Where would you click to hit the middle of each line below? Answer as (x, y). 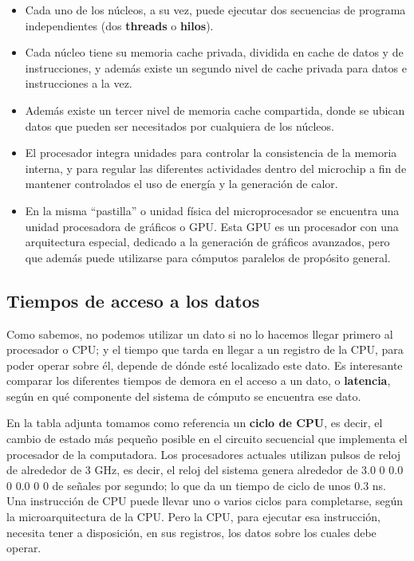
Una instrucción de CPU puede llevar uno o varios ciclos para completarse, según (205, 501)
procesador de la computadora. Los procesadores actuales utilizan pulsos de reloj (204, 454)
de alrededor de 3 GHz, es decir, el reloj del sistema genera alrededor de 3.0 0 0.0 (205, 470)
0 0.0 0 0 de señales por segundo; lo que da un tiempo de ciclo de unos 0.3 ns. (196, 485)
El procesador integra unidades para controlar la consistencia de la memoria (211, 153)
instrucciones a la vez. (79, 83)
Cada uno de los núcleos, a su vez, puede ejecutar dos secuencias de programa (215, 10)
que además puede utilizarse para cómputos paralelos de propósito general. (208, 257)
